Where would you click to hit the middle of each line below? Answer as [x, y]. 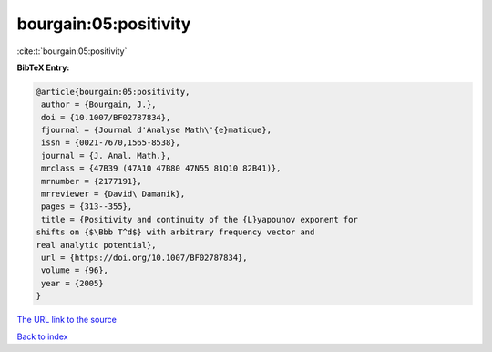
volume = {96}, [75, 270]
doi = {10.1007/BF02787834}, [106, 117]
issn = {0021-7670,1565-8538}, [111, 143]
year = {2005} [72, 283]
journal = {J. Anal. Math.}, [106, 155]
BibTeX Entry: [43, 67]
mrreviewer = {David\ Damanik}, [113, 194]
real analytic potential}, [96, 245]
